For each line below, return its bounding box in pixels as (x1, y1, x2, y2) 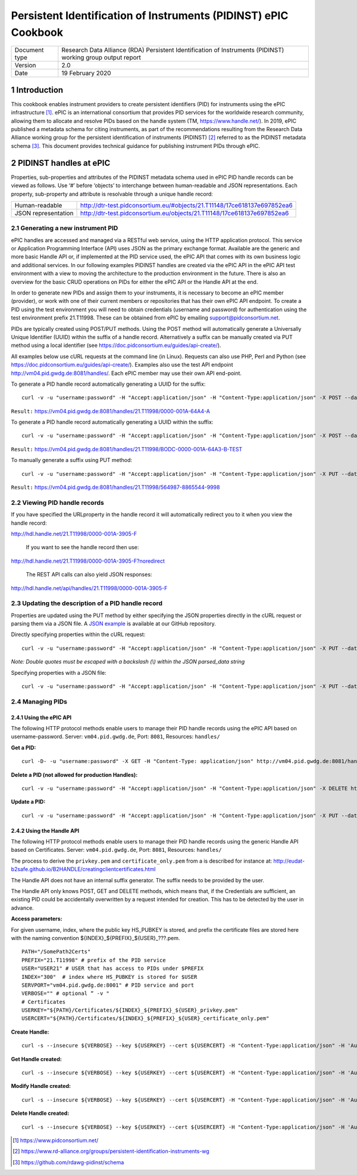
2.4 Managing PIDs (11, 697, 68, 706)
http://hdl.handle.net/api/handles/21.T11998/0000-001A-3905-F (11, 584, 168, 591)
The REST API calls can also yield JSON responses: (26, 571, 152, 578)
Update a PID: (11, 798, 46, 805)
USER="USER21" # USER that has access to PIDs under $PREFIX (21, 965, 203, 972)
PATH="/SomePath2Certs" (21, 948, 91, 955)
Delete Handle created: (11, 1109, 70, 1117)
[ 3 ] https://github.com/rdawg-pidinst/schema (12, 1158, 124, 1165)
